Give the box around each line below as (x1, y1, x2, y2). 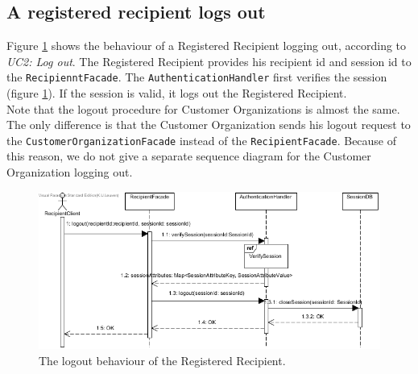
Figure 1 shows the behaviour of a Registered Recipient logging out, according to (6, 37, 407, 54)
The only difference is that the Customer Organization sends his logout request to (6, 116, 411, 133)
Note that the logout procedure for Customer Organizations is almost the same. (6, 100, 400, 117)
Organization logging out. (6, 164, 133, 181)
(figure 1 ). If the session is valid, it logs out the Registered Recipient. (6, 85, 347, 102)
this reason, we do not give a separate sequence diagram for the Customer (6, 148, 371, 164)
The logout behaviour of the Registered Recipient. (39, 351, 286, 368)
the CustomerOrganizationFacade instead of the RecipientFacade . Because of (6, 131, 397, 148)
